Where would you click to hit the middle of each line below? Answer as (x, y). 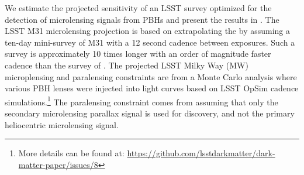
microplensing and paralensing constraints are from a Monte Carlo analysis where (151, 76)
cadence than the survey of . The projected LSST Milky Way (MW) (127, 65)
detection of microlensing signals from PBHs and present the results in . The (142, 19)
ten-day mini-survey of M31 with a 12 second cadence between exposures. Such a (150, 42)
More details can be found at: (71, 153)
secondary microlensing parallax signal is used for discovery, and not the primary (150, 113)
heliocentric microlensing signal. (62, 124)
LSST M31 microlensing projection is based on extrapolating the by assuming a (147, 31)
